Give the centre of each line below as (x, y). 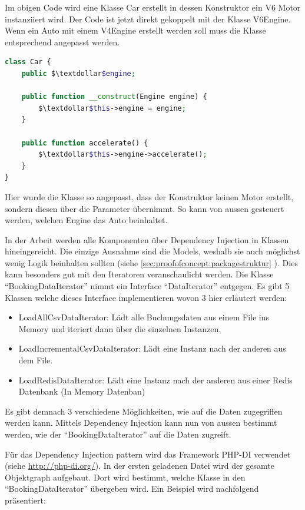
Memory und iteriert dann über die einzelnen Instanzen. (120, 328)
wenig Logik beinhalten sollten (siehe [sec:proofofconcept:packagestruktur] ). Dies (151, 262)
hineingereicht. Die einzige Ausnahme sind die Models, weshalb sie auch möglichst (152, 251)
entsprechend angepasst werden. (62, 42)
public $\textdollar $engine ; (78, 73)
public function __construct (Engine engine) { (114, 97)
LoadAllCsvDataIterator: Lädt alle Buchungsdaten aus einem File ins (144, 317)
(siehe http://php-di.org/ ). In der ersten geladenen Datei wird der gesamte (140, 466)
